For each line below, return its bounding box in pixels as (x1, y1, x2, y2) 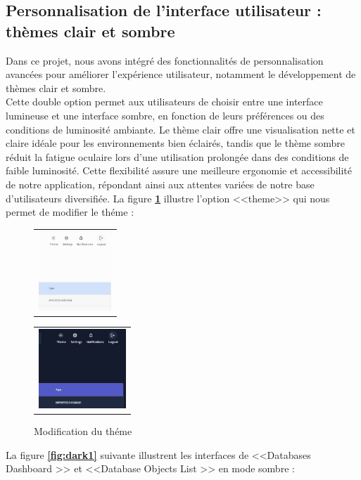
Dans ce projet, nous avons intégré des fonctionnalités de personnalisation (6, 53, 324, 67)
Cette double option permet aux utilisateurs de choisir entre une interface (6, 94, 323, 109)
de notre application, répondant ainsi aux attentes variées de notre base (6, 176, 315, 191)
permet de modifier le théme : (6, 205, 134, 219)
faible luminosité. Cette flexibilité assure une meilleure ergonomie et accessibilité (6, 163, 353, 178)
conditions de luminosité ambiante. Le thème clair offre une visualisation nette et (6, 122, 355, 136)
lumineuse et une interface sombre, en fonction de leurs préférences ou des (6, 108, 324, 122)
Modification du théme (34, 424, 132, 439)
